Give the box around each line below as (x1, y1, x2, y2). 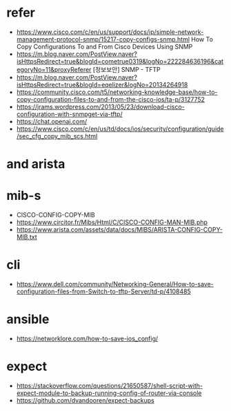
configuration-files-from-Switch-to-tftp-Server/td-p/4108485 (16, 287, 191, 295)
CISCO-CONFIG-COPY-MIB (16, 211, 95, 219)
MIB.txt (16, 233, 37, 241)
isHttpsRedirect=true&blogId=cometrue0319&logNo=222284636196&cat (16, 57, 224, 65)
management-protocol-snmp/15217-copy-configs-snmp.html (16, 35, 190, 43)
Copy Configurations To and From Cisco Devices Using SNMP (16, 42, 193, 51)
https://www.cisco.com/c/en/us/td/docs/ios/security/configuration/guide (16, 125, 225, 133)
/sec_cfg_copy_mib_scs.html (16, 131, 98, 140)
